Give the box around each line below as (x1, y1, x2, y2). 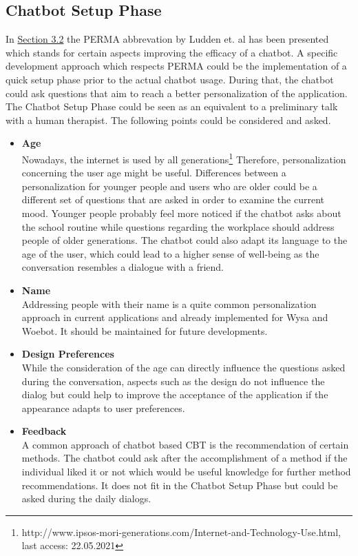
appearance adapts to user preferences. (21, 400, 185, 415)
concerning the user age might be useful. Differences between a (21, 165, 286, 180)
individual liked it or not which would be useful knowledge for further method (21, 464, 351, 479)
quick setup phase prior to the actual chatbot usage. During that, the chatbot (6, 72, 334, 86)
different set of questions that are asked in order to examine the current (21, 192, 324, 207)
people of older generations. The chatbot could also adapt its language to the (21, 233, 348, 247)
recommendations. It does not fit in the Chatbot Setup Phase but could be (21, 477, 338, 492)
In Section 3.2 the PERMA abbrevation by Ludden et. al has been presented (6, 32, 329, 46)
